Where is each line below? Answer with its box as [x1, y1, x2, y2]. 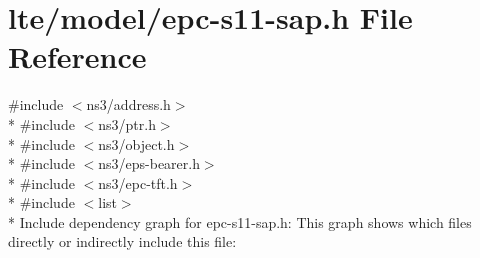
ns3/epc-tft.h [98, 172, 178, 193]
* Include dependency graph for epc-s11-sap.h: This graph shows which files [8, 211, 472, 232]
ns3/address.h [86, 94, 171, 115]
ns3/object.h [98, 133, 175, 154]
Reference [8, 36, 147, 77]
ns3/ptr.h [98, 113, 156, 134]
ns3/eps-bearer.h [98, 153, 200, 174]
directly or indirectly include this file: [8, 231, 237, 252]
